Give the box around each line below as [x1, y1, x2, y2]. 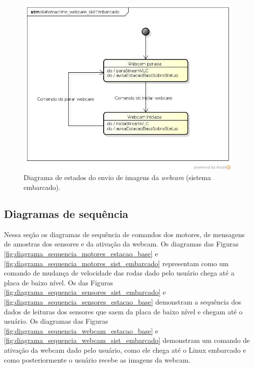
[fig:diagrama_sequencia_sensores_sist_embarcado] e [4, 287, 166, 297]
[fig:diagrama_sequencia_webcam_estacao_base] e [4, 325, 159, 336]
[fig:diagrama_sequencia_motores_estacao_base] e [4, 248, 158, 259]
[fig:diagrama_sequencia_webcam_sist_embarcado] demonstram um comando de [4, 335, 250, 345]
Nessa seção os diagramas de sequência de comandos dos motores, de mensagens [4, 229, 245, 239]
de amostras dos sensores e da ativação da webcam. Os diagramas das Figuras [4, 239, 239, 249]
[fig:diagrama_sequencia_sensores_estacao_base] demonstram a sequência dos [4, 297, 241, 307]
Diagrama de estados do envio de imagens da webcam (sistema [24, 172, 211, 183]
